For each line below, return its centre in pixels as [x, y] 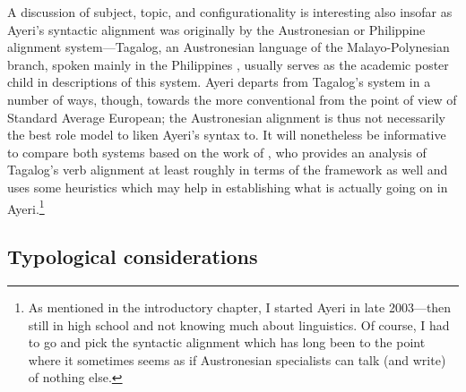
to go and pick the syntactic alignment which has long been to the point [227, 342]
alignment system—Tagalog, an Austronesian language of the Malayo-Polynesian [229, 47]
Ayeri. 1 [26, 207]
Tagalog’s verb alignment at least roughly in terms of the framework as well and [228, 170]
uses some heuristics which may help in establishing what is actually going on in [228, 187]
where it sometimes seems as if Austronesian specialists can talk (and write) [237, 359]
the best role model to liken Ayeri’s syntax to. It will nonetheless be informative [227, 135]
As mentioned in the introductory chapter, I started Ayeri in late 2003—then [240, 307]
